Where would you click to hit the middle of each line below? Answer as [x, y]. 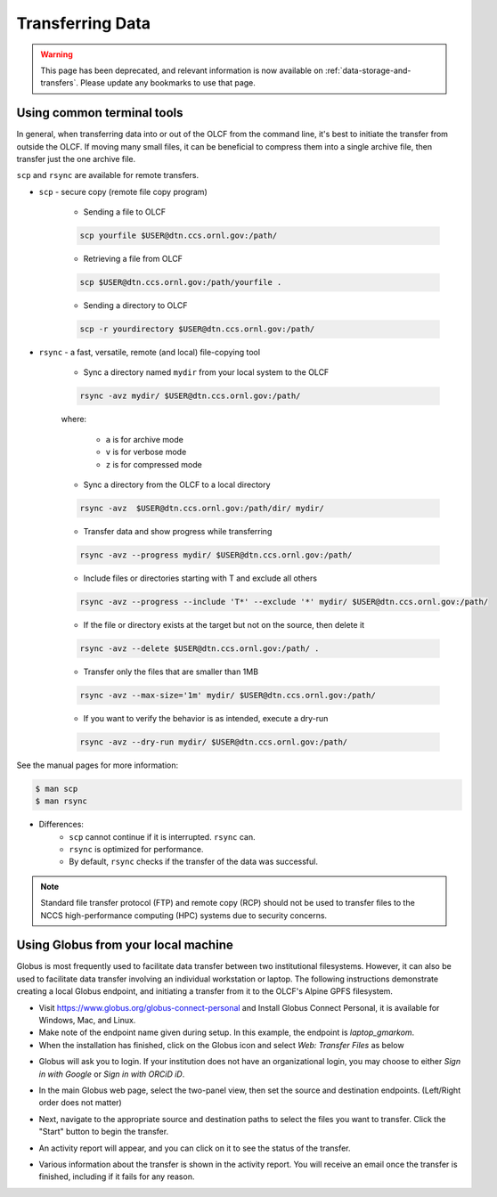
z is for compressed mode [154, 464]
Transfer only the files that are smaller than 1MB [171, 672]
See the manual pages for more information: [97, 765]
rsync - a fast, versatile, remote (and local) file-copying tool [150, 353]
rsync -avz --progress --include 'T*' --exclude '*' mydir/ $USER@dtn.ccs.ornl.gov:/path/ [284, 602]
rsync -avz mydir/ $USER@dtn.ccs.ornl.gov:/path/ [190, 396]
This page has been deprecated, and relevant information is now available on [182, 70]
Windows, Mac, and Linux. [87, 1020]
